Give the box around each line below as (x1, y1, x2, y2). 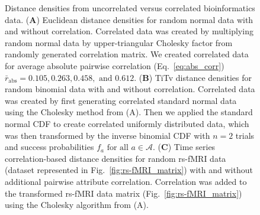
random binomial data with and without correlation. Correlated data (5, 83, 255, 95)
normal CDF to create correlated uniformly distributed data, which (5, 117, 249, 129)
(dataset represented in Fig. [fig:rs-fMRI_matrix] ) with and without (5, 164, 253, 176)
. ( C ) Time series (153, 141, 216, 153)
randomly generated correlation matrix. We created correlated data (5, 48, 249, 60)
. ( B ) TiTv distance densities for (134, 71, 252, 83)
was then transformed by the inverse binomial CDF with (5, 129, 210, 141)
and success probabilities (5, 141, 94, 153)
